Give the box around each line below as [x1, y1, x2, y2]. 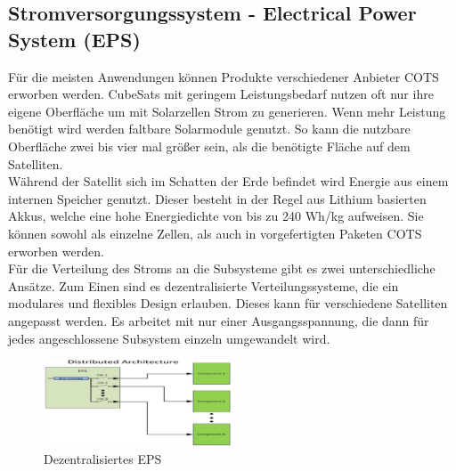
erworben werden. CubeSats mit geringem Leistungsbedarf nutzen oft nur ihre [8, 85, 434, 103]
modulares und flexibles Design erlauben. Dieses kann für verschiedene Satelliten [8, 294, 448, 313]
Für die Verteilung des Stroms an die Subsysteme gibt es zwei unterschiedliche [8, 259, 436, 278]
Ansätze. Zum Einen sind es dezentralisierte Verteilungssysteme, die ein [8, 276, 399, 295]
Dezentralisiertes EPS [44, 449, 162, 467]
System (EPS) [8, 25, 141, 53]
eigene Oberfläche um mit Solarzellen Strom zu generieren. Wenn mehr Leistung [8, 102, 446, 120]
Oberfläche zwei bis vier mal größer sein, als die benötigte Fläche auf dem [8, 136, 411, 155]
